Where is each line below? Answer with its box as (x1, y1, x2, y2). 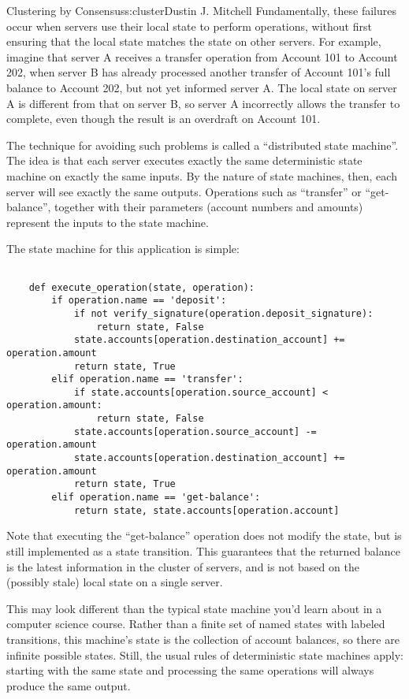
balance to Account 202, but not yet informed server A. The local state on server (6, 79, 397, 95)
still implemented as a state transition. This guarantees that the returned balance (6, 542, 400, 559)
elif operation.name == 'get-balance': (51, 492, 261, 504)
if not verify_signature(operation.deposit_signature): (73, 307, 374, 319)
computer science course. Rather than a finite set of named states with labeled (6, 615, 385, 632)
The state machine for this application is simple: (6, 240, 240, 257)
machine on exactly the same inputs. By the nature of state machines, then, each (6, 167, 397, 184)
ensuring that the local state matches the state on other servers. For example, (6, 33, 381, 50)
